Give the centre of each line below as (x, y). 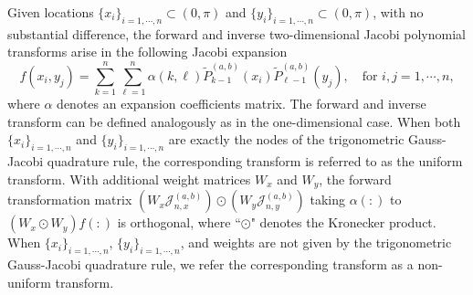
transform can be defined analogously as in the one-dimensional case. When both (234, 121)
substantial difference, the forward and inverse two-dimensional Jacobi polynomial (236, 33)
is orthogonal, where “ (179, 222)
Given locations (51, 12)
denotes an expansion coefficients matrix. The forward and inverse (242, 104)
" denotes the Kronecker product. (343, 222)
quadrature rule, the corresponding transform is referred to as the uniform (255, 161)
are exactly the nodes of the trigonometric (286, 139)
